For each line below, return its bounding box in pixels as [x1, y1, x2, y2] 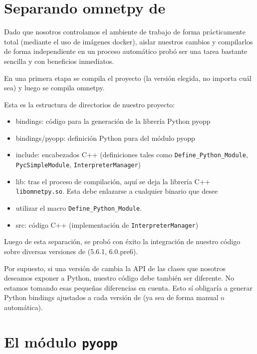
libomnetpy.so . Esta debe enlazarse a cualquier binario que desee [15, 186, 218, 196]
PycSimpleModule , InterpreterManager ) [15, 159, 141, 170]
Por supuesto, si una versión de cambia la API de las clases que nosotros [4, 263, 226, 273]
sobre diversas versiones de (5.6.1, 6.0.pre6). [4, 246, 138, 256]
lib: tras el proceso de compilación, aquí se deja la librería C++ [15, 176, 211, 186]
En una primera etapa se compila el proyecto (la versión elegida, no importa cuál [4, 72, 252, 83]
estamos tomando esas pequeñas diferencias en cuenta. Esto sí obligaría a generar [4, 282, 253, 293]
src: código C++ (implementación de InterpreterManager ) [15, 219, 199, 230]
